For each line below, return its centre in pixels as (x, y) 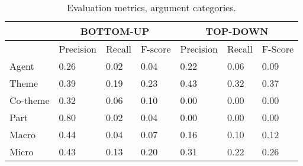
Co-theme (30, 100)
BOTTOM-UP (115, 31)
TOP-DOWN (237, 31)
